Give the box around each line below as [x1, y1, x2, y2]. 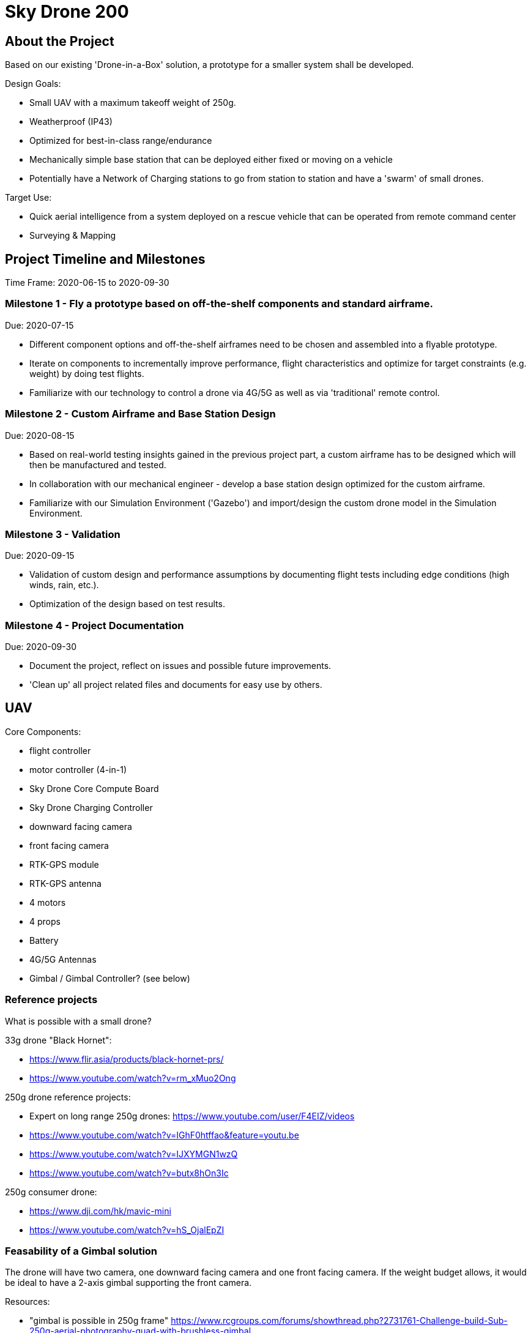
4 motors [29, 897, 66, 908]
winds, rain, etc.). [29, 580, 99, 591]
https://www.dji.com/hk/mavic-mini [29, 1205, 171, 1216]
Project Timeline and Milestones [5, 251, 206, 267]
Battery [29, 935, 59, 946]
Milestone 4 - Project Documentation [5, 619, 184, 632]
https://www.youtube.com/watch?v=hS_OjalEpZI [29, 1224, 225, 1235]
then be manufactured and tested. [29, 459, 166, 470]
